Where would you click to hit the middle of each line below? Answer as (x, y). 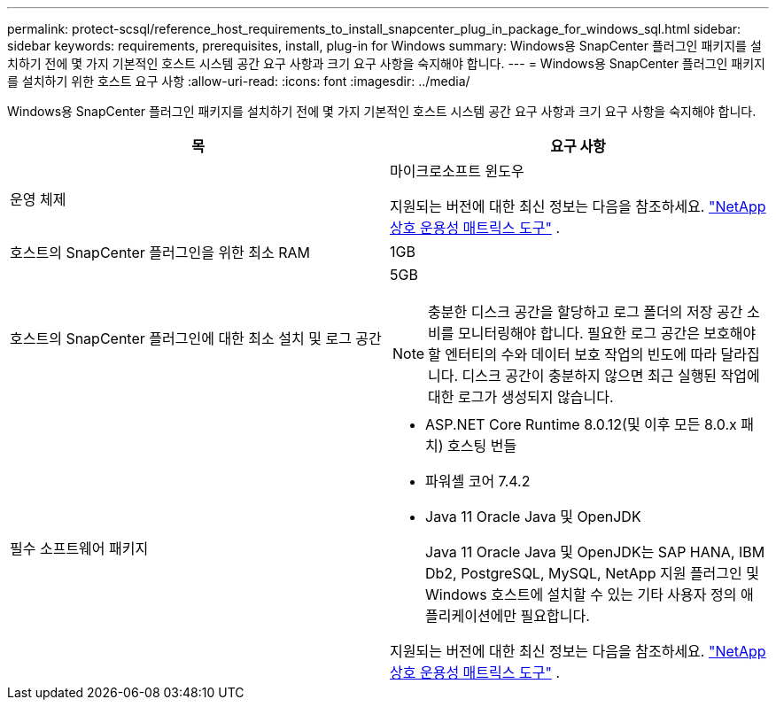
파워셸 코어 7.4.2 (478, 481)
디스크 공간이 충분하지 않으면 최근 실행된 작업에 (611, 376)
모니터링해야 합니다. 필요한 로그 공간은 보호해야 (607, 333)
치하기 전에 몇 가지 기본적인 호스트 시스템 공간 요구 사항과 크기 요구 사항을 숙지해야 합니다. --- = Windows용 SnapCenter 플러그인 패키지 (386, 63)
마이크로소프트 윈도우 (457, 171)
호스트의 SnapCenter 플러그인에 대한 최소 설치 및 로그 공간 (196, 338)
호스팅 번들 (482, 446)
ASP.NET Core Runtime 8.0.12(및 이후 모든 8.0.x (581, 424)
